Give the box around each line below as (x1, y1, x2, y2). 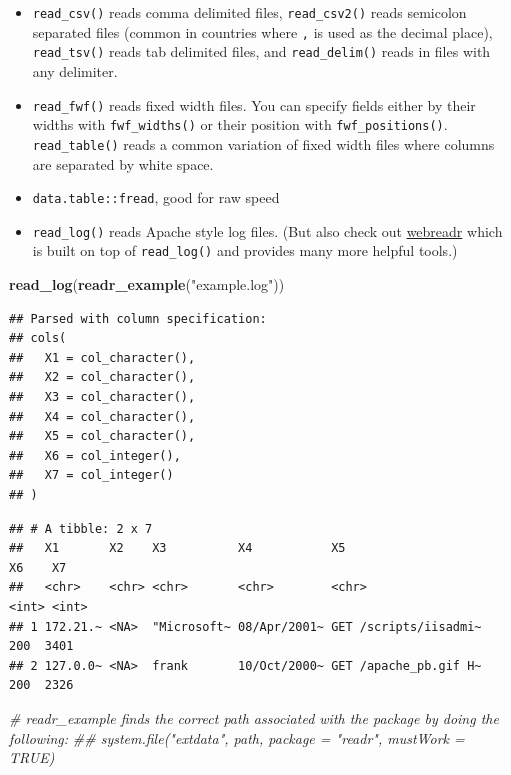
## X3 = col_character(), (9, 390, 196, 405)
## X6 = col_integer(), (9, 448, 181, 463)
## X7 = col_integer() (9, 468, 174, 483)
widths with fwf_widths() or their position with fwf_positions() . (32, 114, 448, 135)
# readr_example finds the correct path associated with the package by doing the (9, 707, 499, 728)
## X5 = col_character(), (9, 429, 196, 444)
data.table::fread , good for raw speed (32, 187, 280, 208)
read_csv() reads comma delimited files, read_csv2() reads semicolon (32, 2, 467, 22)
